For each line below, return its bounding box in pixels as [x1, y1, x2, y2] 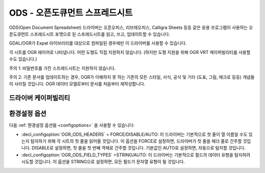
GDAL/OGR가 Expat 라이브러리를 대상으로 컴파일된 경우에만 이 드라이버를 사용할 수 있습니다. [9, 40, 187, 46]
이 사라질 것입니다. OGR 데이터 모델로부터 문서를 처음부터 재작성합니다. [9, 81, 146, 87]
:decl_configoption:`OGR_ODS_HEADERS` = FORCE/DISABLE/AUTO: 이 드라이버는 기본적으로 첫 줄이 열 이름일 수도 [21, 131, 248, 137]
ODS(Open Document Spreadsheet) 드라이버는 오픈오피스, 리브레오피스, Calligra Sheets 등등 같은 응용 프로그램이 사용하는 [9, 25, 248, 30]
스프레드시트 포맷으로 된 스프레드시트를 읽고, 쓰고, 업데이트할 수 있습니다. [30, 31, 170, 37]
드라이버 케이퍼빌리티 [9, 94, 71, 102]
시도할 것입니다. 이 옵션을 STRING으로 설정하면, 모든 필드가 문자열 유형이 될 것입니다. [21, 159, 185, 165]
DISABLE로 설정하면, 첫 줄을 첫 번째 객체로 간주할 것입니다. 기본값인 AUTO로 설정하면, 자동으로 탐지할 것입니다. [31, 145, 246, 151]
